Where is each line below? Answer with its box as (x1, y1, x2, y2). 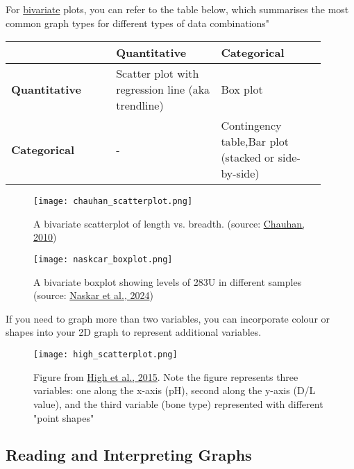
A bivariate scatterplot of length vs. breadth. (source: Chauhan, (33, 216, 305, 230)
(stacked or (221, 149, 275, 166)
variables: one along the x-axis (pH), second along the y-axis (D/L (33, 383, 316, 398)
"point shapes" (33, 410, 94, 425)
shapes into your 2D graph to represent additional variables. (6, 325, 262, 339)
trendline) (116, 97, 164, 114)
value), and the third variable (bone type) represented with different (33, 396, 323, 411)
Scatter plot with (116, 65, 199, 82)
